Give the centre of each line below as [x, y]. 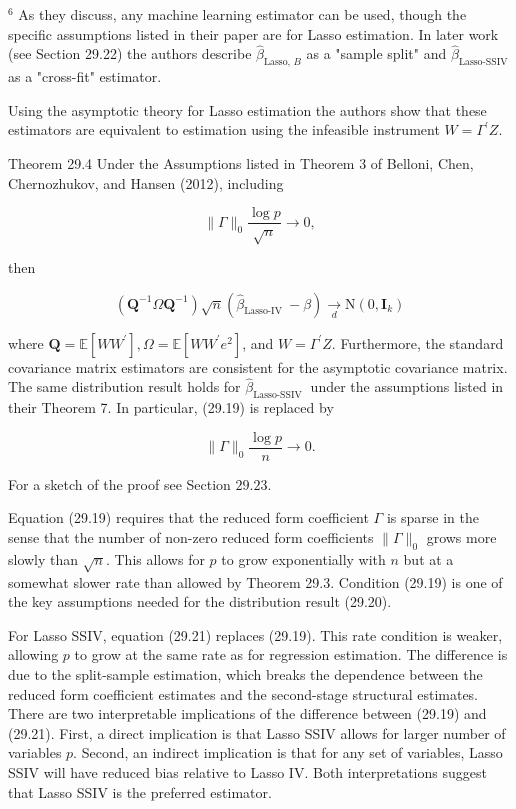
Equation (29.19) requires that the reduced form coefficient [188, 517]
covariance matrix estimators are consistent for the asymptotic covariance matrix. [258, 366]
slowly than [43, 558]
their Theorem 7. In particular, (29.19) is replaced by [171, 407]
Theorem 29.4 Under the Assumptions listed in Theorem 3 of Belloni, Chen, [241, 162]
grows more [461, 537]
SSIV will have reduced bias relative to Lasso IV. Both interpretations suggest [247, 771]
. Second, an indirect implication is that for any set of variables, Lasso [288, 752]
